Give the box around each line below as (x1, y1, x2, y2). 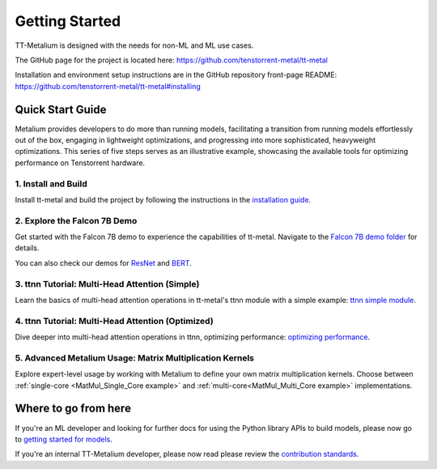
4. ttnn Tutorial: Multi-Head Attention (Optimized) (15, 315, 214, 326)
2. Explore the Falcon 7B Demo (15, 215, 138, 226)
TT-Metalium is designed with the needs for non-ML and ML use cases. (15, 41, 254, 50)
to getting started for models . (15, 434, 112, 444)
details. (15, 243, 40, 253)
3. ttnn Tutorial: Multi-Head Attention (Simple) (15, 278, 200, 289)
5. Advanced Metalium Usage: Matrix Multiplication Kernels (15, 352, 255, 364)
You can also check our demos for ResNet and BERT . (15, 258, 192, 267)
